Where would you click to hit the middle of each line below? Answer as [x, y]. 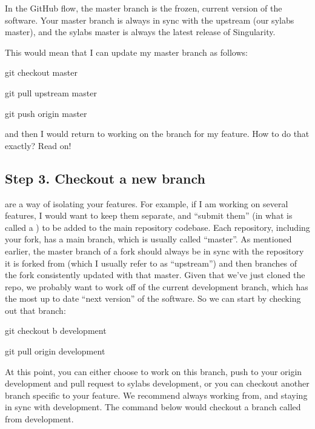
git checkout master [41, 72]
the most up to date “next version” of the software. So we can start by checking [153, 298]
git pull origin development [55, 351]
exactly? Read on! [38, 145]
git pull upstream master [51, 92]
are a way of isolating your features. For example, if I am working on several [147, 203]
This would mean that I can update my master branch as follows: [126, 52]
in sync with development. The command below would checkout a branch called [153, 407]
